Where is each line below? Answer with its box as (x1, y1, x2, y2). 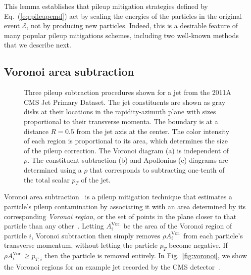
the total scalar (24, 174, 70, 184)
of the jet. (81, 174, 111, 184)
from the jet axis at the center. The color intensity (76, 126, 230, 136)
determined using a (24, 164, 82, 175)
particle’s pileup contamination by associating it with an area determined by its (4, 201, 246, 211)
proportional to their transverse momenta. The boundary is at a (24, 116, 218, 126)
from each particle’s (183, 230, 243, 240)
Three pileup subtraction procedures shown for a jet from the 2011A (24, 87, 231, 97)
